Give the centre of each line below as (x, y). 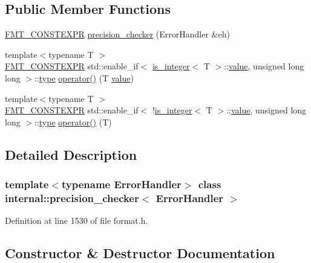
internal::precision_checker (72, 198)
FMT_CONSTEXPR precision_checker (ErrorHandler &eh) (117, 34)
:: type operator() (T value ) (84, 78)
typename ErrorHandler (121, 184)
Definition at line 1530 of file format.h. (77, 220)
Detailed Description (71, 154)
